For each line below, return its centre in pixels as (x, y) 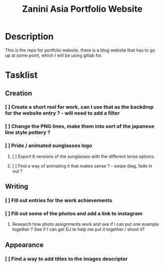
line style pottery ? (28, 132)
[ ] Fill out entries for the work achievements (59, 200)
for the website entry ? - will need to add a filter (62, 113)
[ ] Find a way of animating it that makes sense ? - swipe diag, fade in (82, 166)
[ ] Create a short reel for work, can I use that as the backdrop (80, 107)
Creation (19, 93)
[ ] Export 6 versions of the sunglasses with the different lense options (83, 156)
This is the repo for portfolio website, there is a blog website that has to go (80, 50)
